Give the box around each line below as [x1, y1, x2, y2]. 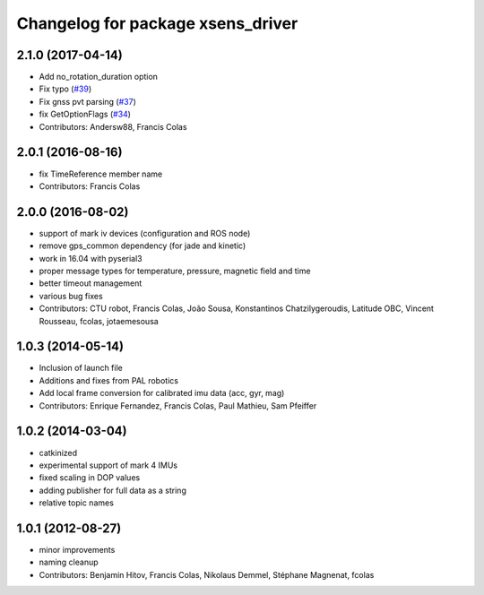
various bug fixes [39, 290, 103, 301]
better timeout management [39, 278, 143, 289]
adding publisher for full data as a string [39, 485, 187, 496]
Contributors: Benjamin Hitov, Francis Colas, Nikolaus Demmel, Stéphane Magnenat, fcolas [39, 569, 375, 580]
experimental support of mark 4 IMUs [39, 460, 178, 470]
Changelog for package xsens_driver [16, 13, 298, 33]
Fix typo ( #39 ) [39, 83, 92, 94]
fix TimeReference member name [39, 168, 163, 179]
